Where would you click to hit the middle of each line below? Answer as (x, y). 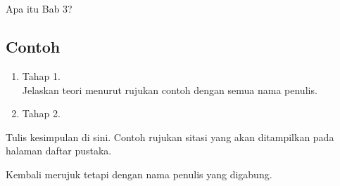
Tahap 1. (41, 75)
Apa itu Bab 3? (39, 9)
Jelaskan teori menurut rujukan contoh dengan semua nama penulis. (170, 89)
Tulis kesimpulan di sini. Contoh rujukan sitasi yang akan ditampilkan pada (170, 137)
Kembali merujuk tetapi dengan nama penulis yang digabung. (139, 174)
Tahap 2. (41, 113)
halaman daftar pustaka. (59, 151)
